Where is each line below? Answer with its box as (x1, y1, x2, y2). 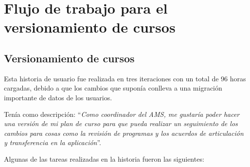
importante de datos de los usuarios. (4, 92, 112, 102)
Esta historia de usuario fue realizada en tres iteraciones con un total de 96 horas (4, 73, 246, 83)
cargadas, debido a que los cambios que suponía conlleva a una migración (4, 83, 222, 93)
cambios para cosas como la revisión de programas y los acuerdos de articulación (4, 128, 244, 138)
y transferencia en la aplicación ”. (4, 137, 102, 148)
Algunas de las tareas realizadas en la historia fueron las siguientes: (4, 153, 204, 164)
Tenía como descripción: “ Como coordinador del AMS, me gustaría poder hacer (4, 109, 240, 119)
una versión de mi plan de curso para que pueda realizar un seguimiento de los (4, 118, 238, 129)
